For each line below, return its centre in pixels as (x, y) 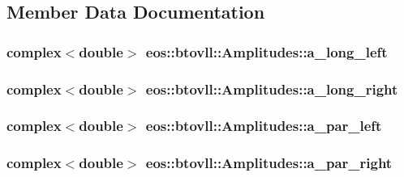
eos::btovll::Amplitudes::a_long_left (266, 51)
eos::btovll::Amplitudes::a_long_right (272, 88)
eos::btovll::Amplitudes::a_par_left (264, 126)
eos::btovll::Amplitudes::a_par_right (269, 163)
